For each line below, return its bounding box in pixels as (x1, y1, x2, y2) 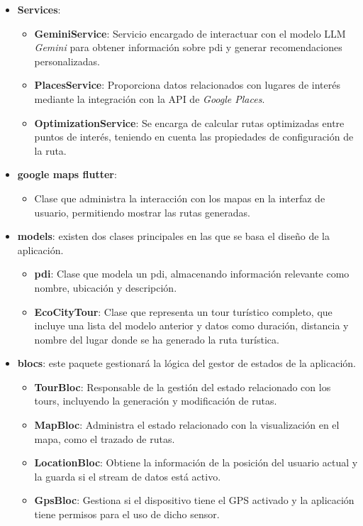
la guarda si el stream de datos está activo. (34, 469, 221, 483)
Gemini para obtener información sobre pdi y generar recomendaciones (34, 40, 342, 55)
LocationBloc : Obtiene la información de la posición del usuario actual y (34, 455, 358, 470)
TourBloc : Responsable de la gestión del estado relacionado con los (34, 379, 331, 394)
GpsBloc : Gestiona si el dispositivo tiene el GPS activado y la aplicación (34, 493, 354, 508)
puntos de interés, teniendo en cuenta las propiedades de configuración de (34, 129, 354, 144)
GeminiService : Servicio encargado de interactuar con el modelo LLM (34, 26, 346, 40)
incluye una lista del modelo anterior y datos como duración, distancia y (34, 318, 349, 333)
